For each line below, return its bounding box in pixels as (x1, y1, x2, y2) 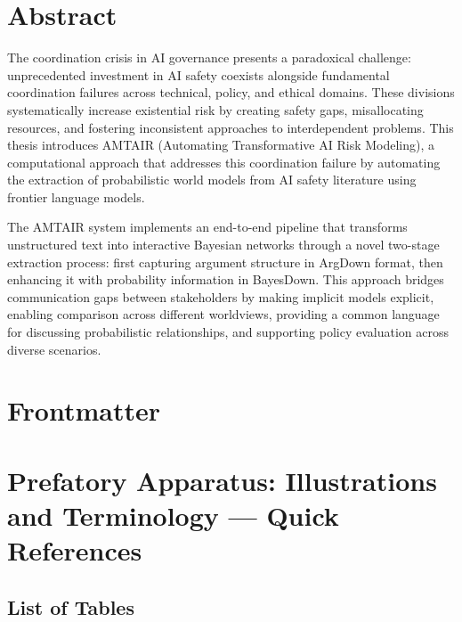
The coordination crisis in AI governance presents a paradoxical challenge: (7, 48, 411, 67)
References (7, 532, 142, 569)
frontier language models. (7, 187, 145, 206)
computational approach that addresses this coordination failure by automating (7, 152, 441, 171)
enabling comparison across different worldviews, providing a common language (7, 305, 440, 323)
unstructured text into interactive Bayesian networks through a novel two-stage (7, 235, 440, 254)
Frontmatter (7, 392, 161, 429)
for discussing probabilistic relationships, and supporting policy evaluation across (7, 323, 450, 341)
